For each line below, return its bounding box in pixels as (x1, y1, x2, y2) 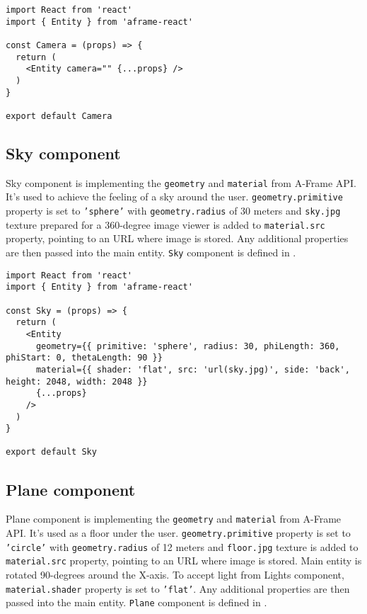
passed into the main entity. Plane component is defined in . (6, 595, 267, 610)
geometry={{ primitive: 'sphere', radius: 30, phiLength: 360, (35, 341, 340, 351)
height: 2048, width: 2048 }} (6, 376, 148, 387)
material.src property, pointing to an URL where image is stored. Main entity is (6, 553, 362, 568)
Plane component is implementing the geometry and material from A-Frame (6, 511, 342, 526)
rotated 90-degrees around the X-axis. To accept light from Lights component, (6, 567, 344, 581)
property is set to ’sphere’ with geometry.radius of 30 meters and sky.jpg (6, 203, 341, 218)
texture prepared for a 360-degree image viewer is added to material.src (6, 217, 325, 232)
